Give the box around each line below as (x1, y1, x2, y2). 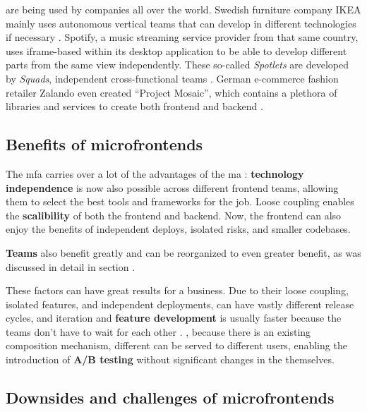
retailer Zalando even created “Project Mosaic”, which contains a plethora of (6, 85, 337, 99)
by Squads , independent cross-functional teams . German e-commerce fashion (6, 71, 339, 85)
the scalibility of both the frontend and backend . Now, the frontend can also (6, 207, 342, 222)
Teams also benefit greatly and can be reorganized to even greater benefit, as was (6, 245, 361, 260)
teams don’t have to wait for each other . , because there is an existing (6, 324, 311, 339)
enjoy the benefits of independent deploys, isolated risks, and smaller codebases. (6, 222, 351, 236)
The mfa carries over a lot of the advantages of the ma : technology (6, 166, 304, 181)
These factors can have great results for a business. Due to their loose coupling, (6, 283, 349, 298)
